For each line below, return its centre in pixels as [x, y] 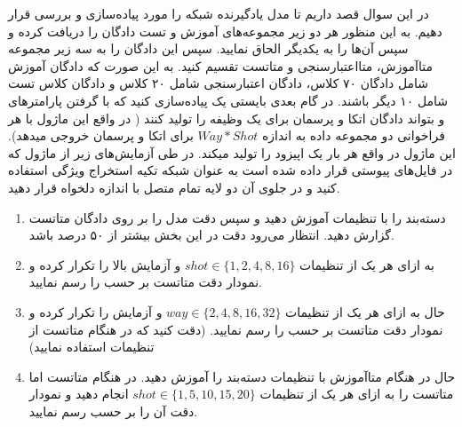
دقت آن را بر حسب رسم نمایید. [113, 411]
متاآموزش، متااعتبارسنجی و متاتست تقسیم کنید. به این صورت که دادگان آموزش [220, 65]
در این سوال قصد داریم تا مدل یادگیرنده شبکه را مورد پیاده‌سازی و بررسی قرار [219, 13]
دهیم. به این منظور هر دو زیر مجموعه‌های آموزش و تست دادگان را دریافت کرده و [225, 31]
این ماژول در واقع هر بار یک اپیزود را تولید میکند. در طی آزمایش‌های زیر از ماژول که [232, 152]
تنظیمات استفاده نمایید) [92, 347]
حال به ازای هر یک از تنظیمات [365, 311]
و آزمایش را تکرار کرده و [96, 311]
